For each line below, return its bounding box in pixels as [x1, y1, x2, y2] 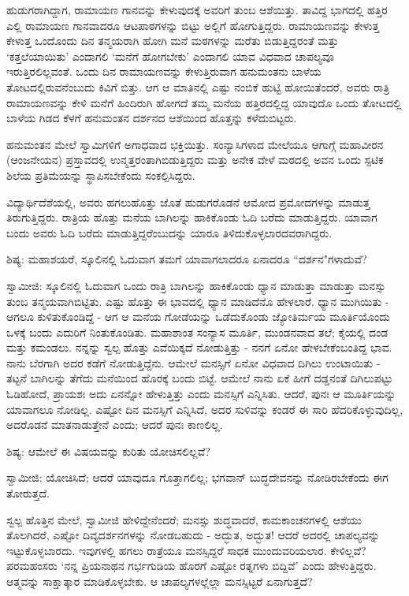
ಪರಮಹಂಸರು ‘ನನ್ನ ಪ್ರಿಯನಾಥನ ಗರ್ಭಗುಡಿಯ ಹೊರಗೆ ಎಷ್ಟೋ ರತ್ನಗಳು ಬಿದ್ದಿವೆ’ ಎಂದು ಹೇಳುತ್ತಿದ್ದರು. [6, 557, 377, 574]
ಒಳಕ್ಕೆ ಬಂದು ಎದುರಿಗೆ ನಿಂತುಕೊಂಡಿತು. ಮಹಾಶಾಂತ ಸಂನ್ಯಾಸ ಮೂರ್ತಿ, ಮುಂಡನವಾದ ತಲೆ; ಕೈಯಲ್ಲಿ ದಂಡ [6, 323, 389, 340]
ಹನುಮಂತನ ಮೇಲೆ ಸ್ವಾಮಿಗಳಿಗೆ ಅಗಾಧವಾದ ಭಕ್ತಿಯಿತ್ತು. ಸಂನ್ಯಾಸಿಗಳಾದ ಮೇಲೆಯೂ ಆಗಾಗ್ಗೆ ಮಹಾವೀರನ [6, 136, 384, 152]
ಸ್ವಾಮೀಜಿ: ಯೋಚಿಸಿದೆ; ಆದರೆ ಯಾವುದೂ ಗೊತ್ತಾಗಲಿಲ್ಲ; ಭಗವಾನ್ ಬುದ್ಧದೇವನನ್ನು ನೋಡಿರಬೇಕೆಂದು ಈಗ [6, 469, 389, 486]
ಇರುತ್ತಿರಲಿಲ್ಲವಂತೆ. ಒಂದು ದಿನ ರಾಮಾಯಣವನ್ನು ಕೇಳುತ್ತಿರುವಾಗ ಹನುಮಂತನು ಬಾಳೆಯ [6, 63, 322, 80]
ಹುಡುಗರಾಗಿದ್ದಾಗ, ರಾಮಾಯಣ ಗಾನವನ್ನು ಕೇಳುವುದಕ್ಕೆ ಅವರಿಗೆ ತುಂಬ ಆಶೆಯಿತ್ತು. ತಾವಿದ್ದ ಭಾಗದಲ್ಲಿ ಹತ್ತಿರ [6, 2, 388, 17]
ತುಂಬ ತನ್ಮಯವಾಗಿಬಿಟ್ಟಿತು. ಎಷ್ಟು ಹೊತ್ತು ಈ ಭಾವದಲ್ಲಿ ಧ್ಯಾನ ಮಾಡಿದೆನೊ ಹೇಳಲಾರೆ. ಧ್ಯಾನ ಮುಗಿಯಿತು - [6, 292, 389, 309]
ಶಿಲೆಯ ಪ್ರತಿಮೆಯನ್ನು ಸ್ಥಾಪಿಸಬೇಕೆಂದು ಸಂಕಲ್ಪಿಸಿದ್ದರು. [6, 166, 195, 183]
